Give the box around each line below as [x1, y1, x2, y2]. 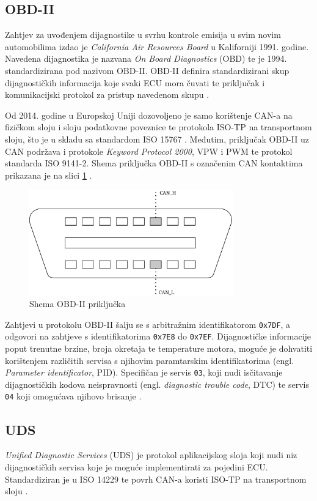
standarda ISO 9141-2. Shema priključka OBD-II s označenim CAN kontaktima [5, 157, 303, 169]
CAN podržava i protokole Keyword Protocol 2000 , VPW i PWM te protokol [5, 144, 293, 157]
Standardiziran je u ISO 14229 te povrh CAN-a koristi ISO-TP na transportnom [5, 472, 307, 485]
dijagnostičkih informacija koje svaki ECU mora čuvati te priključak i [5, 76, 265, 89]
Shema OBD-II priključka [29, 297, 126, 310]
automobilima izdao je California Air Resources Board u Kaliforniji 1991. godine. [5, 40, 309, 53]
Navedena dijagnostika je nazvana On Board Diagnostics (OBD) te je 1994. [5, 52, 287, 65]
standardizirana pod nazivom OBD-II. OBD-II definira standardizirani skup [5, 64, 290, 76]
